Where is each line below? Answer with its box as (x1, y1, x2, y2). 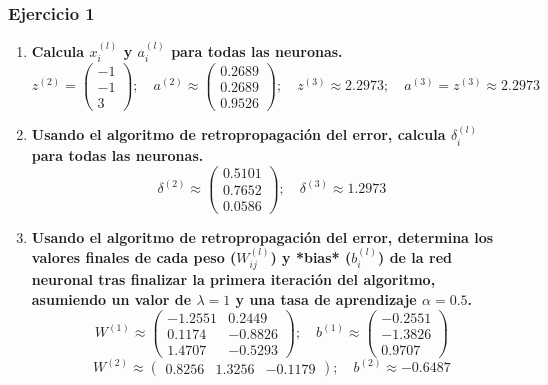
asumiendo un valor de (31, 289, 192, 310)
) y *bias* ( (270, 247, 352, 267)
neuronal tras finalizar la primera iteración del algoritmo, (31, 269, 436, 290)
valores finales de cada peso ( (31, 247, 237, 267)
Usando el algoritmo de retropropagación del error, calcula (31, 124, 446, 145)
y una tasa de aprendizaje (235, 289, 417, 310)
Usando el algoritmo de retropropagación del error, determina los (31, 226, 494, 247)
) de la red (378, 247, 452, 267)
